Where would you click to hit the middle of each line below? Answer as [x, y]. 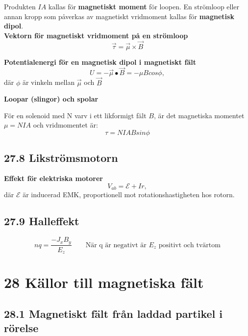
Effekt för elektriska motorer [53, 178]
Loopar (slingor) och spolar [51, 99]
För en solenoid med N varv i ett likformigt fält [75, 115]
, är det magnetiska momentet [199, 115]
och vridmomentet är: [65, 125]
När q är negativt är [116, 245]
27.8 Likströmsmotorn [61, 158]
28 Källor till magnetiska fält [104, 282]
